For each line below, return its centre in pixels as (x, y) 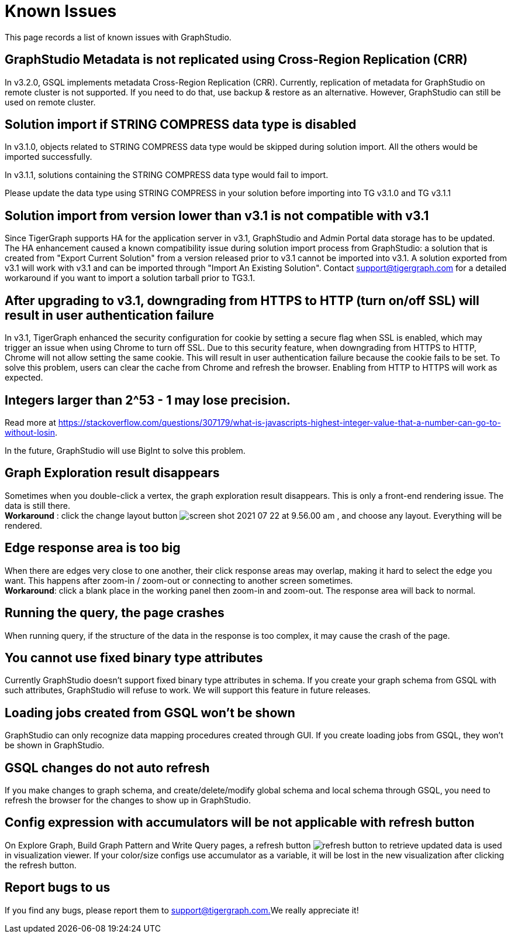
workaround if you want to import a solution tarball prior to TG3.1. (130, 278)
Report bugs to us (58, 888)
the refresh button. (41, 865)
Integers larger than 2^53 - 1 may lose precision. (148, 400)
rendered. (24, 525)
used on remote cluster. (50, 102)
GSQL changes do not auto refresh (107, 768)
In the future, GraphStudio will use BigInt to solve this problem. (125, 450)
